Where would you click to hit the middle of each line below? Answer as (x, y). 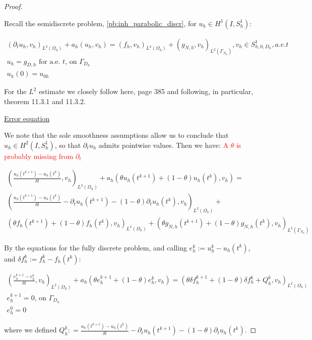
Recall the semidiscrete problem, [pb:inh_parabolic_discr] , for (100, 23)
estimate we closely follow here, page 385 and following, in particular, (146, 91)
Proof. (13, 6)
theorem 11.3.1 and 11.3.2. (45, 101)
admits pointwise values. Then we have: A (163, 145)
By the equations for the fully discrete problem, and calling (96, 247)
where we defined (30, 330)
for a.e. (50, 62)
